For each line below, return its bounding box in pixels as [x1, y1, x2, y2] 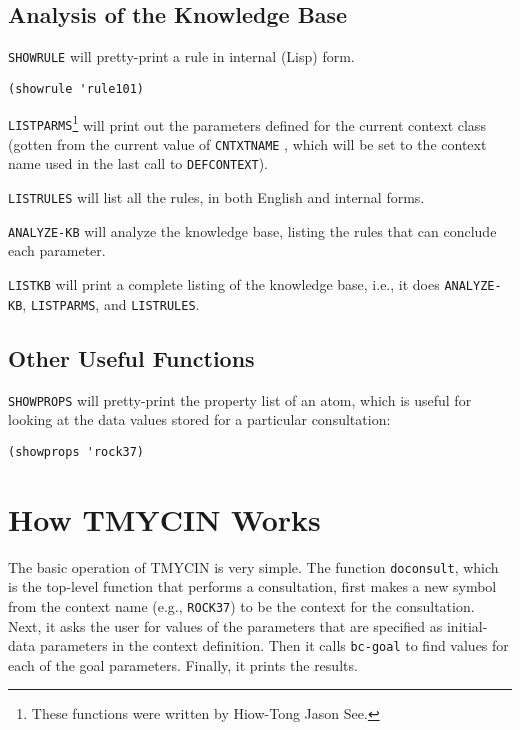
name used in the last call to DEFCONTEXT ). [8, 153, 268, 174]
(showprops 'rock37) [8, 444, 145, 459]
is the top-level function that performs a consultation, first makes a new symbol [8, 576, 497, 597]
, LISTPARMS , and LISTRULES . [22, 293, 200, 314]
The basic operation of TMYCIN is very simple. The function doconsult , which [8, 556, 499, 577]
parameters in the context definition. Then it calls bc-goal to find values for [39, 635, 509, 656]
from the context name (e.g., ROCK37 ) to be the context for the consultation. [8, 595, 475, 616]
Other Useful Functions [8, 342, 255, 373]
